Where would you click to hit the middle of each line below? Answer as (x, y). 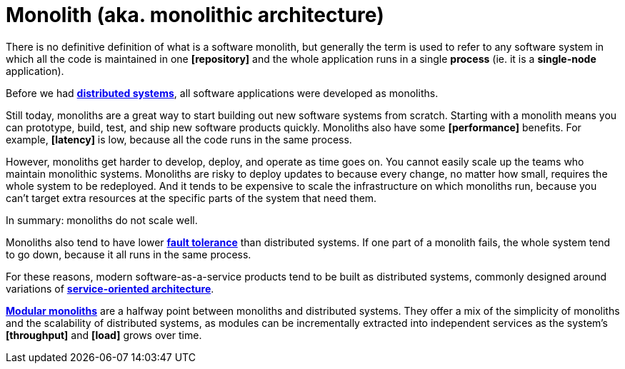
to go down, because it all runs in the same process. (129, 254)
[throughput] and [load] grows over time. (104, 335)
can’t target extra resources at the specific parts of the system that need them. (191, 198)
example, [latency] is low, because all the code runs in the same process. (179, 139)
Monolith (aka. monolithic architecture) (195, 15)
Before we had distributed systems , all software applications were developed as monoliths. (222, 93)
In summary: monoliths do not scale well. (102, 220)
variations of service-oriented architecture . (110, 288)
